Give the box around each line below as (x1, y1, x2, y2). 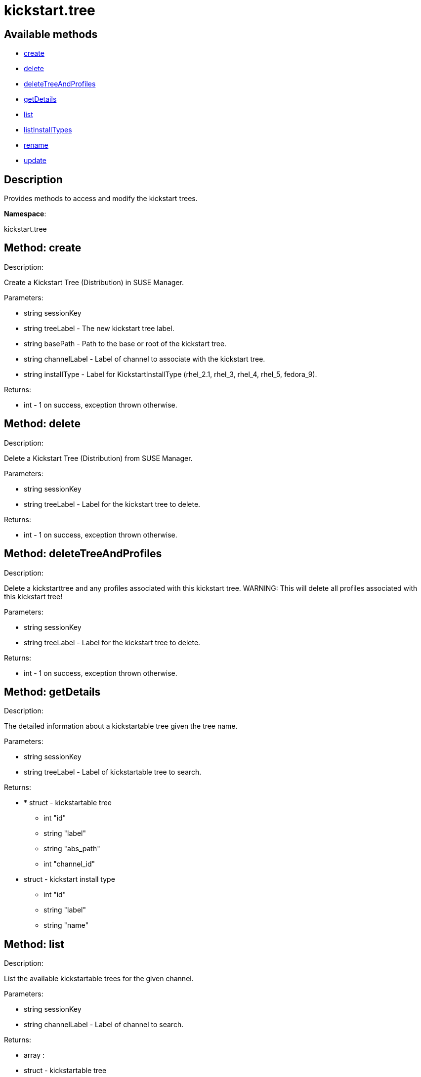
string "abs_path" (43, 844, 100, 853)
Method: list (4, 938, 64, 951)
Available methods (4, 28, 98, 41)
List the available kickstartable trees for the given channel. (4, 974, 194, 983)
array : (24, 1051, 45, 1060)
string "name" (43, 921, 88, 930)
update (24, 156, 46, 165)
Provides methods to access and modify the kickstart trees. (4, 194, 198, 203)
